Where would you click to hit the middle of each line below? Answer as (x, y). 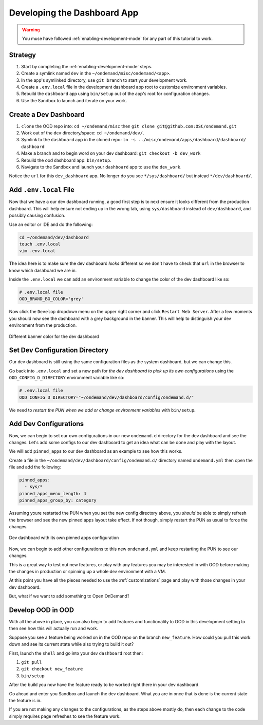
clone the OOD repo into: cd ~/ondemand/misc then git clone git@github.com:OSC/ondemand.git (129, 126)
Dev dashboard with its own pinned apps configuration (64, 538)
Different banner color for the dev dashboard (54, 336)
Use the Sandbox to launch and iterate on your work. (74, 100)
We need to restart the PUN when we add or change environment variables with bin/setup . (102, 410)
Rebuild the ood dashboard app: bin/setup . (66, 160)
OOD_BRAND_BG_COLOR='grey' (51, 299)
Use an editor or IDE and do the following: (51, 224)
